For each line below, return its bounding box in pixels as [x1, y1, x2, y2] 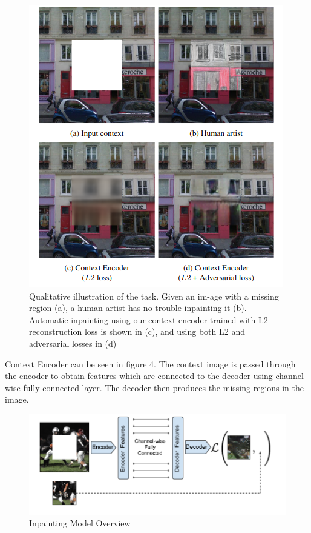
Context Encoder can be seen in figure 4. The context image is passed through [5, 357, 296, 370]
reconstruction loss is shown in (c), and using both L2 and [29, 325, 245, 338]
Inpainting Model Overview [29, 517, 131, 529]
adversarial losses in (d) [29, 337, 117, 349]
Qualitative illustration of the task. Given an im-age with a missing [29, 289, 279, 302]
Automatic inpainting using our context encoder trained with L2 [29, 313, 268, 326]
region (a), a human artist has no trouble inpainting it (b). [29, 301, 247, 314]
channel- [275, 369, 307, 382]
